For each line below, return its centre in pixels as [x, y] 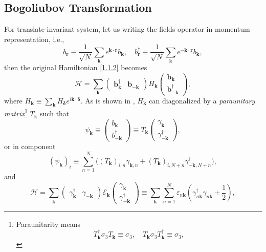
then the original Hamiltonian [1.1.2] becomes [76, 67]
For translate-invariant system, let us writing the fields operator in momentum [127, 29]
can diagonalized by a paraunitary [202, 100]
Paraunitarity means [48, 224]
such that [55, 113]
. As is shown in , [108, 100]
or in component [30, 146]
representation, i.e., [34, 39]
